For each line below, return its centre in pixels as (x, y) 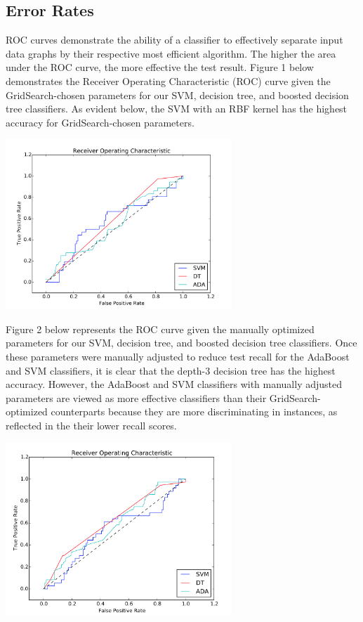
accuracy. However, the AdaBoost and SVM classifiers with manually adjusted (174, 384)
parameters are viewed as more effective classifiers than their (136, 397)
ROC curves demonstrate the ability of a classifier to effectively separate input (174, 40)
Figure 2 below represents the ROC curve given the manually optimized (160, 329)
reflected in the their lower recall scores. (91, 425)
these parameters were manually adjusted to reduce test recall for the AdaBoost (178, 357)
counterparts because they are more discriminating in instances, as (194, 412)
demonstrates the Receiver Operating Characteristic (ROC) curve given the (168, 80)
